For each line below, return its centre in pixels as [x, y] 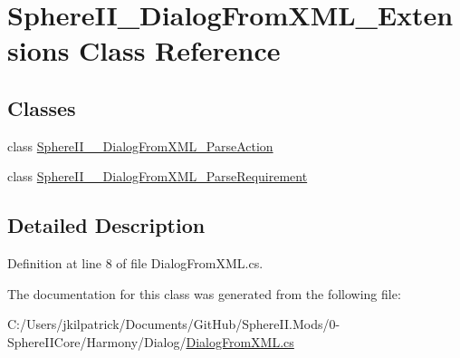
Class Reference [180, 50]
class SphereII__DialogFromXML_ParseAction [140, 145]
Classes [42, 107]
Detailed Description [106, 225]
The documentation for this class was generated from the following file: [204, 293]
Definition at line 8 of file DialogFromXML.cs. [135, 263]
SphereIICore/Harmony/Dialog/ [97, 341]
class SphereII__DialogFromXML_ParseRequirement [158, 176]
